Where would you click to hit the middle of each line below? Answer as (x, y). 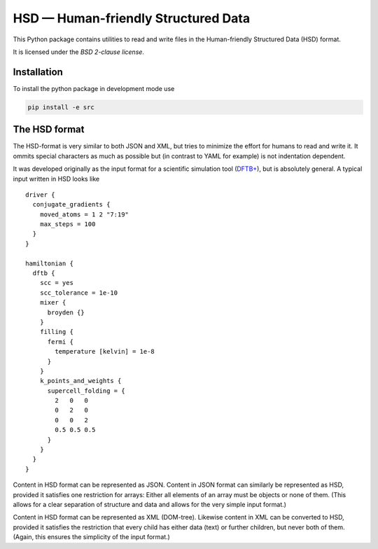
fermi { (60, 342)
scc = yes (56, 283)
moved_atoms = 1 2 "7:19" (84, 214)
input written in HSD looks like (56, 179)
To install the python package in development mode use (94, 88)
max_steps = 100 (68, 224)
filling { (56, 332)
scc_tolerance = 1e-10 (79, 293)
